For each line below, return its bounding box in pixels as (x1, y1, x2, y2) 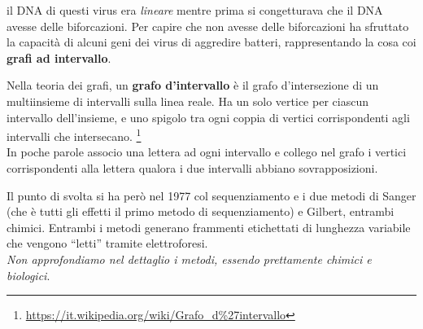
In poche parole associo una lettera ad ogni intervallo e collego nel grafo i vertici (7, 143, 407, 160)
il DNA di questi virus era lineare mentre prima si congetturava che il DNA (7, 2, 383, 18)
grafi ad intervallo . (7, 49, 111, 66)
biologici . (7, 266, 50, 283)
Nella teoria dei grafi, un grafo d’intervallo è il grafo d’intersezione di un (7, 77, 379, 94)
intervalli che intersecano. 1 (7, 125, 142, 144)
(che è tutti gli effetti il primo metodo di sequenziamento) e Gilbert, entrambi (7, 203, 395, 220)
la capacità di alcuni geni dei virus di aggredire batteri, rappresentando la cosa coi (7, 33, 416, 50)
